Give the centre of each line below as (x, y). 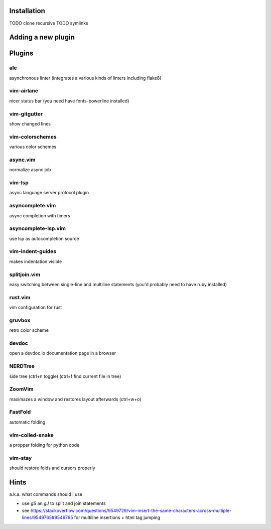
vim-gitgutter (26, 114)
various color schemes (33, 147)
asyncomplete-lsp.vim (38, 228)
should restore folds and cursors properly (52, 468)
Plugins (21, 53)
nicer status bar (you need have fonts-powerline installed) (69, 101)
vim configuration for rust (36, 307)
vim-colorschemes (33, 137)
